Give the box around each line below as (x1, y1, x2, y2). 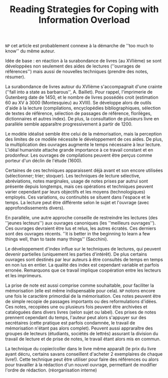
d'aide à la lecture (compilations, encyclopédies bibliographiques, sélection (5, 105, 161, 111)
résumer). (5, 74, 26, 80)
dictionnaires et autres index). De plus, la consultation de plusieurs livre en (5, 116, 159, 122)
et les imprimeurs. (5, 273, 43, 279)
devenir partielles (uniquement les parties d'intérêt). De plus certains (5, 251, 147, 258)
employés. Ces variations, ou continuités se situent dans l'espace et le (5, 194, 150, 200)
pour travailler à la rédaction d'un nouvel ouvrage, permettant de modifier (5, 362, 157, 368)
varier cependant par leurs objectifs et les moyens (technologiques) (5, 189, 145, 195)
